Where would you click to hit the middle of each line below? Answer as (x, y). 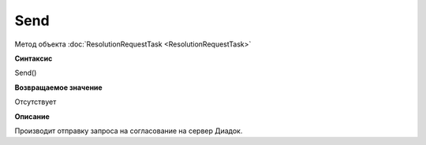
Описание (32, 116)
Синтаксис (34, 58)
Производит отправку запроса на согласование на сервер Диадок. (129, 131)
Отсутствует (35, 102)
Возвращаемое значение (58, 87)
